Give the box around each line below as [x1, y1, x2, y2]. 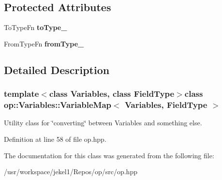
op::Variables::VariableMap [4, 99, 112, 111]
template [4, 88, 39, 100]
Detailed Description [4, 62, 110, 77]
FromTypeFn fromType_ [4, 38, 84, 48]
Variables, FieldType [124, 99, 207, 111]
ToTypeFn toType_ [4, 22, 67, 32]
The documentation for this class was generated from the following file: [4, 150, 214, 160]
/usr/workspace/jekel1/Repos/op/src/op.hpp [4, 166, 137, 177]
